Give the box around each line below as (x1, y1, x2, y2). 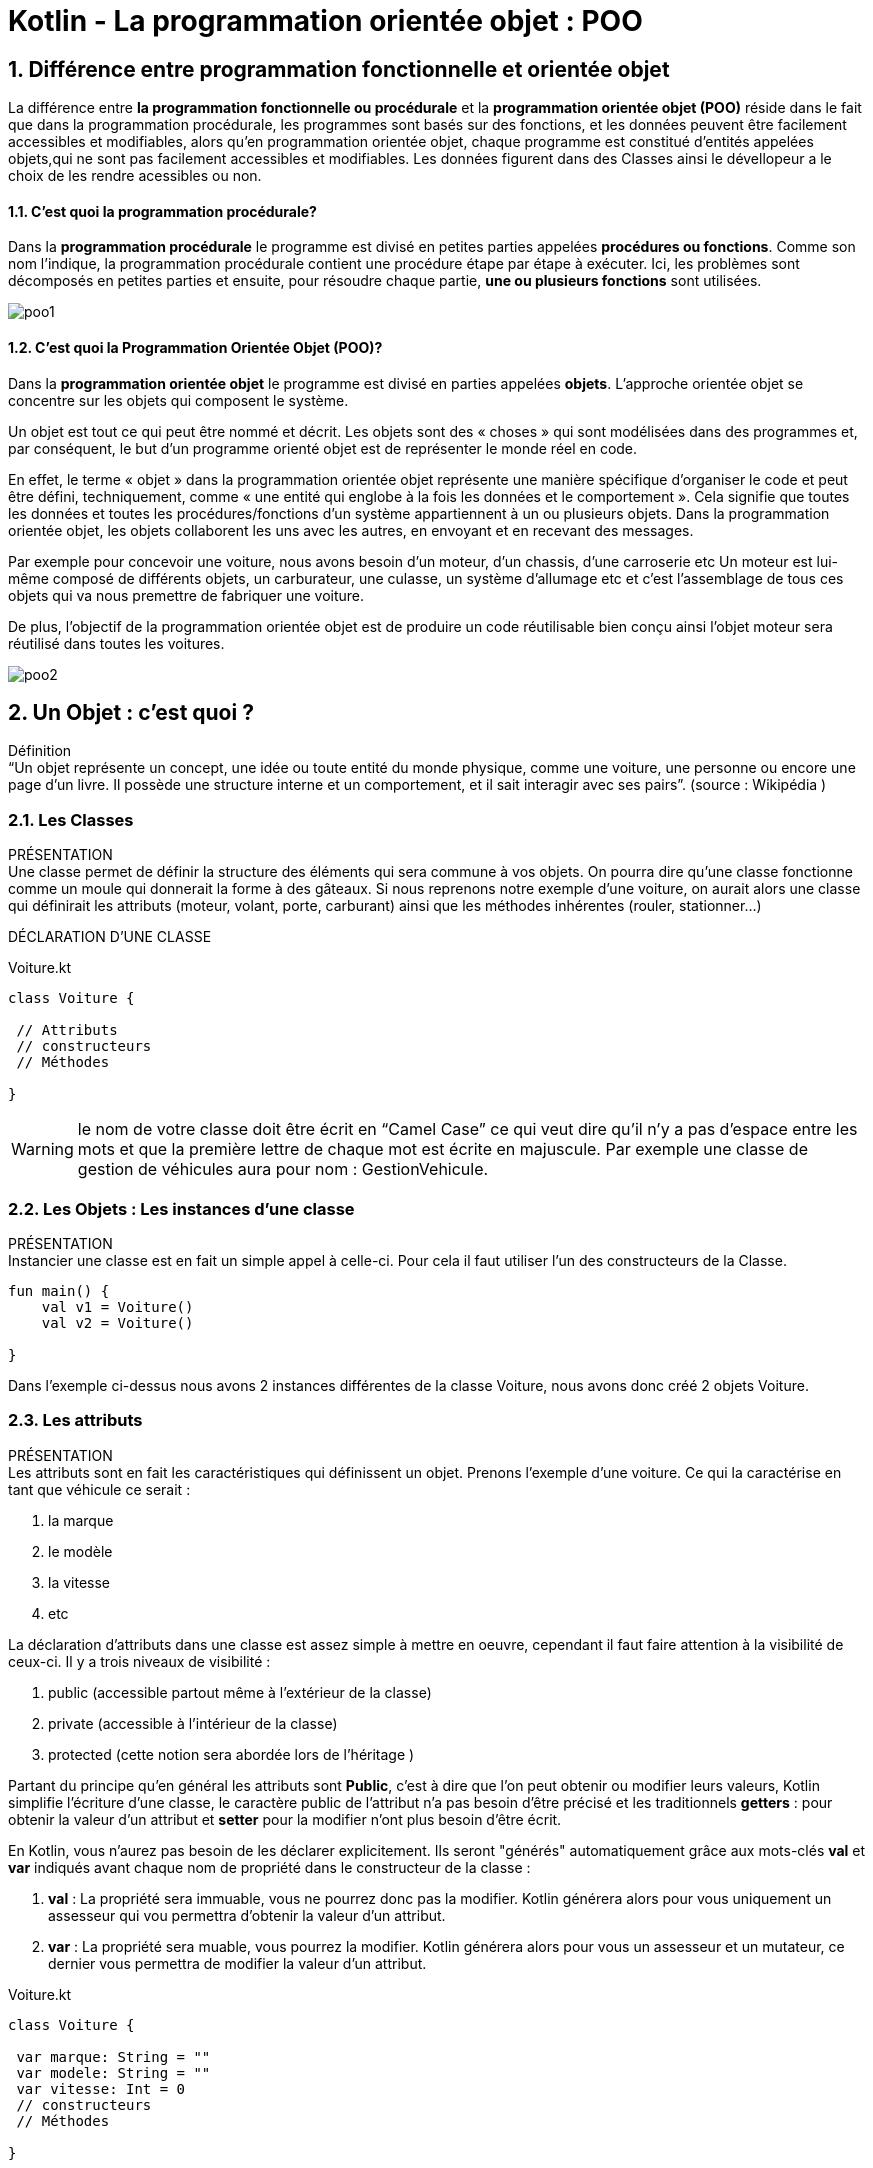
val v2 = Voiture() (41, 1314, 194, 1331)
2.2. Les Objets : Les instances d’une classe (8, 1198, 355, 1219)
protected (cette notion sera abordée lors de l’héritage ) (48, 1745, 415, 1763)
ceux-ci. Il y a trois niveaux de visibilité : (8, 1652, 271, 1670)
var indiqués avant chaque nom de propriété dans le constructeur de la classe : (8, 1858, 531, 1876)
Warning (11, 1139, 74, 1160)
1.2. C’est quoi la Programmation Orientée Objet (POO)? (8, 339, 383, 356)
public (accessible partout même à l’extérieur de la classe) (48, 1683, 432, 1701)
